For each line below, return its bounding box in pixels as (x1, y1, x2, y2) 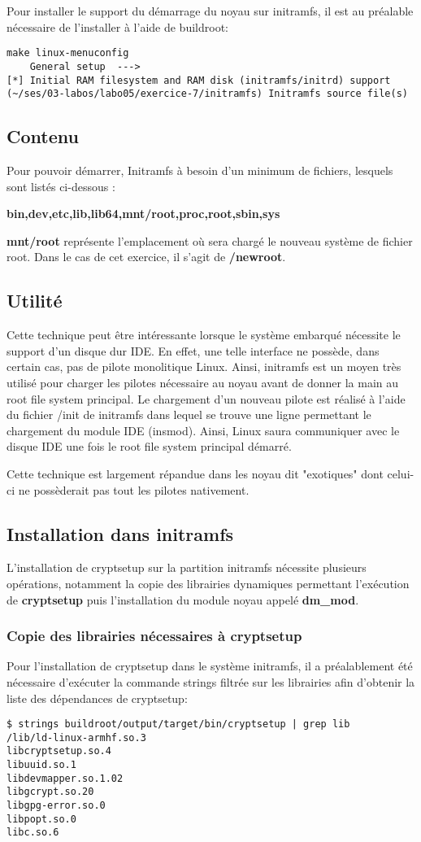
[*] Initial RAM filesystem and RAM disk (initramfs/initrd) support (7, 74, 391, 86)
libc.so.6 (7, 827, 59, 839)
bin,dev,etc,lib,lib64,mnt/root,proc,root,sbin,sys (7, 205, 280, 222)
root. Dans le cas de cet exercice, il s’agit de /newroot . (7, 248, 286, 265)
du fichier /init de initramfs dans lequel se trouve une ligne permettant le (7, 406, 371, 423)
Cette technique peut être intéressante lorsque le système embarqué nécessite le (7, 326, 401, 343)
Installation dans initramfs (7, 521, 234, 546)
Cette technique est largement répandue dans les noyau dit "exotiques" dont (7, 465, 384, 482)
